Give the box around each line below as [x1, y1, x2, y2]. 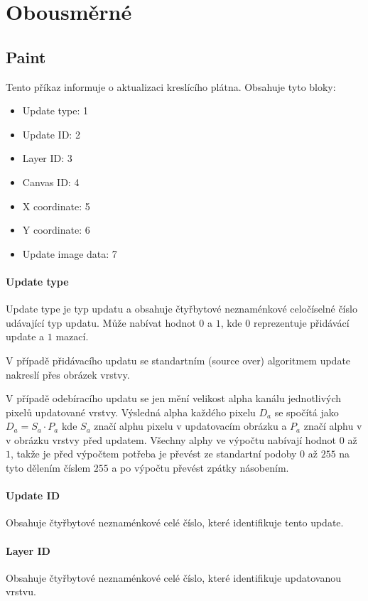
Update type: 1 [22, 103, 88, 118]
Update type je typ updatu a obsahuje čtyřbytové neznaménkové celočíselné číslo [6, 301, 357, 316]
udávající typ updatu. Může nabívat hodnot [6, 315, 196, 330]
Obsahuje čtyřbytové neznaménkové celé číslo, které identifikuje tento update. [6, 515, 344, 530]
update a [6, 329, 45, 344]
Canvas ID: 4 [22, 174, 80, 189]
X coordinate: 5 [22, 198, 90, 213]
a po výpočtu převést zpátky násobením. [112, 460, 289, 475]
